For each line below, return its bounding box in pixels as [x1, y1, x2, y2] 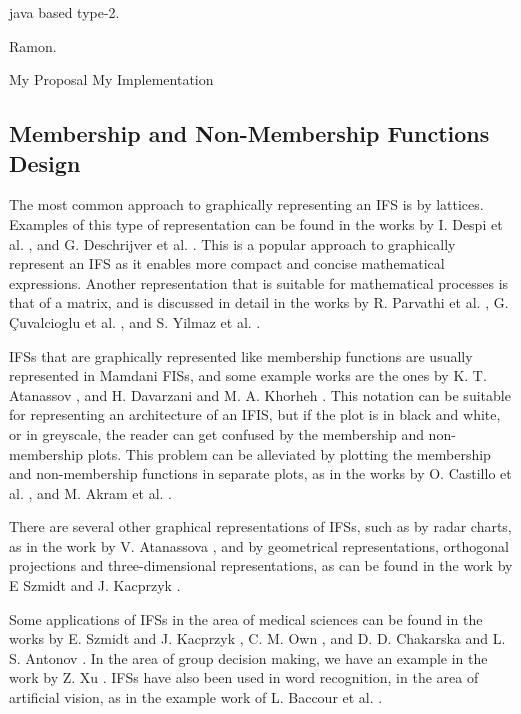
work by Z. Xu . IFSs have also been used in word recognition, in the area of [9, 667, 479, 688]
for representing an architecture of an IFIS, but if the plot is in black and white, [9, 404, 501, 425]
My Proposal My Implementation [9, 69, 214, 90]
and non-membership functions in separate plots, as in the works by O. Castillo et [9, 463, 512, 484]
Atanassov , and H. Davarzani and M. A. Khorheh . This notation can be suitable [9, 384, 511, 405]
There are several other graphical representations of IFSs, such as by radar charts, [9, 516, 512, 537]
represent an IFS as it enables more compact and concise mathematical [9, 253, 445, 274]
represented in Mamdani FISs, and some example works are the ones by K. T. [9, 365, 487, 386]
